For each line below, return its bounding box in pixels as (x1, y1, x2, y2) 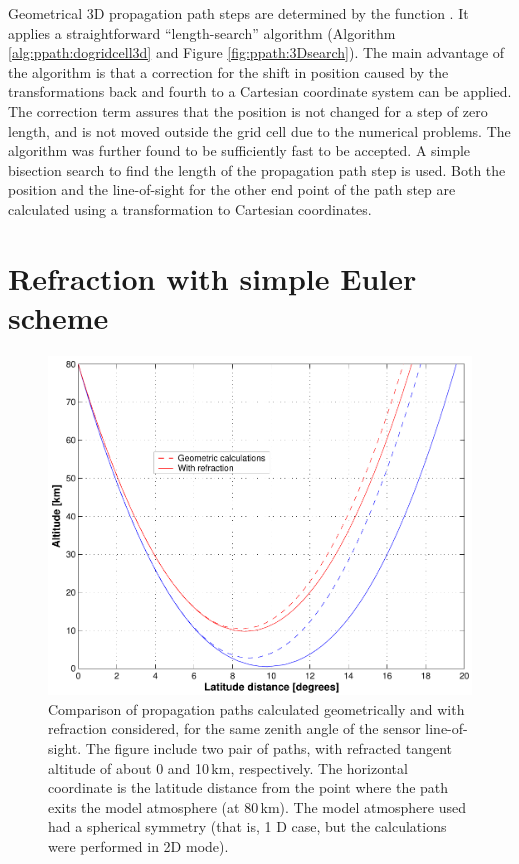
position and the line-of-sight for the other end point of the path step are (8, 179, 456, 200)
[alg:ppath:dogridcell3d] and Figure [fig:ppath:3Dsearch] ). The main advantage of (8, 42, 505, 63)
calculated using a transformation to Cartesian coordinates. (8, 198, 372, 219)
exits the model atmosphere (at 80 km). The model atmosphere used (48, 796, 467, 817)
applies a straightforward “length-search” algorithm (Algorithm (8, 22, 396, 43)
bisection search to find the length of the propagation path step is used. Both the (8, 159, 506, 180)
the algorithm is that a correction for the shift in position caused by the (8, 61, 449, 82)
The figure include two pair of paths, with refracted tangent (85, 737, 452, 758)
